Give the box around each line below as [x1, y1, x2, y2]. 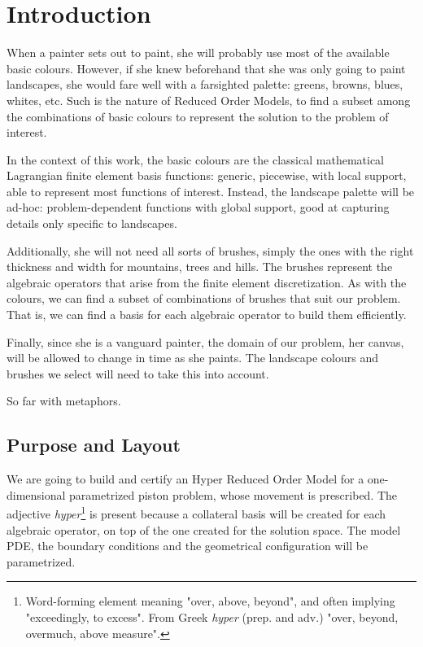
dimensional [7, 486, 66, 503]
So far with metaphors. [7, 392, 121, 409]
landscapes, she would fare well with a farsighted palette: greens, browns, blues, [7, 76, 403, 93]
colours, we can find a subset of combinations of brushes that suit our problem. [7, 290, 401, 307]
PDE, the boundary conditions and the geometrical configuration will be [7, 537, 368, 554]
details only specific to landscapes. [7, 215, 177, 232]
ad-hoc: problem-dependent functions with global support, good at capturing [7, 199, 390, 216]
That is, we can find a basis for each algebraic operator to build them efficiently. [7, 306, 407, 323]
